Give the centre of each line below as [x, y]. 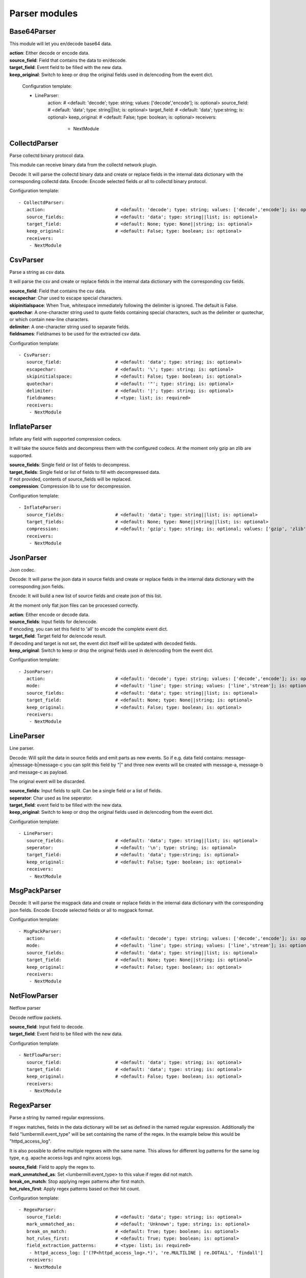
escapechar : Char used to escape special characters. [66, 298]
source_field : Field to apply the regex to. [52, 1167]
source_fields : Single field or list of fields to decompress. [70, 465]
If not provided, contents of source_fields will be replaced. [71, 479]
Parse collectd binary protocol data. [47, 155]
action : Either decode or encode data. [49, 53]
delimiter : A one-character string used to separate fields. [70, 327]
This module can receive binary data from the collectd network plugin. [83, 165]
